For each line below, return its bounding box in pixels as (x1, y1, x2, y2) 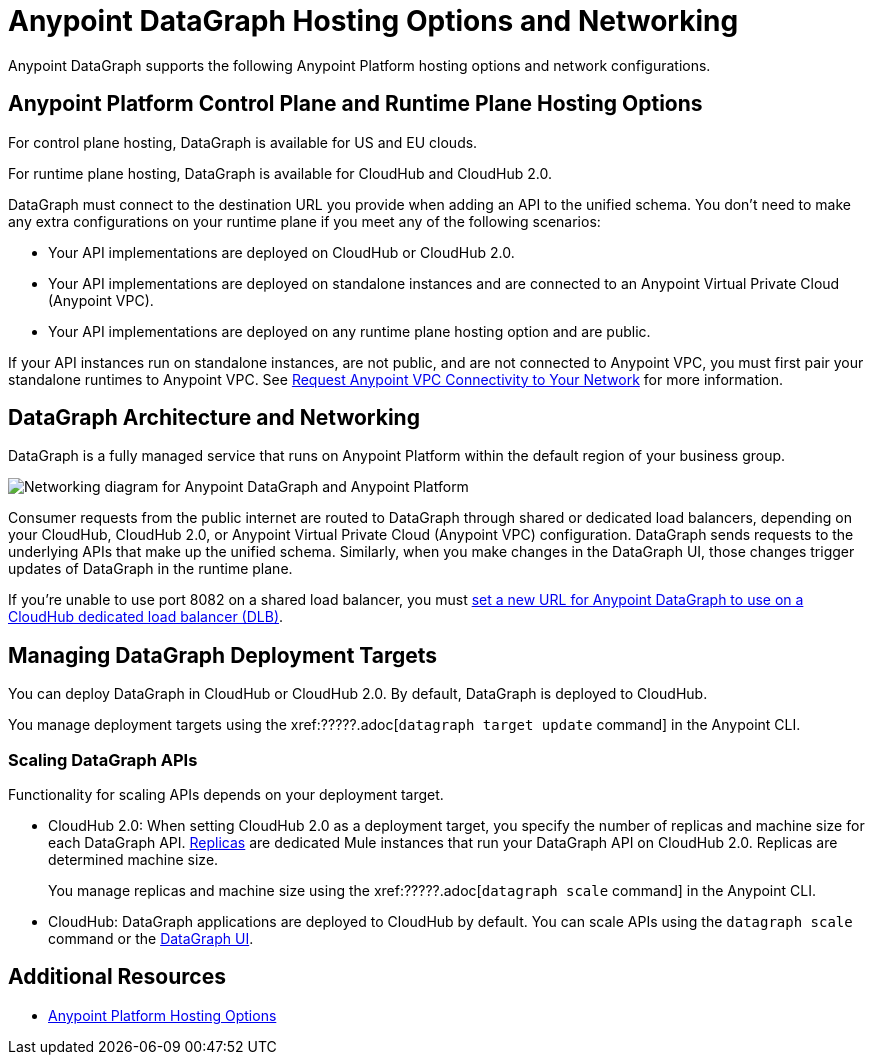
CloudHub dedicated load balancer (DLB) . (8, 608, 284, 626)
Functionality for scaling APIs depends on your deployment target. (8, 786, 444, 804)
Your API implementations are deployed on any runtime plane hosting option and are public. (48, 322, 651, 340)
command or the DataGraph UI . (48, 930, 254, 948)
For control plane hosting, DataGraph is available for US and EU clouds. (8, 133, 478, 151)
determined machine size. (48, 851, 219, 869)
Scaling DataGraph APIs (8, 749, 198, 770)
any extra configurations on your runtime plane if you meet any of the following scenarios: (8, 212, 601, 230)
